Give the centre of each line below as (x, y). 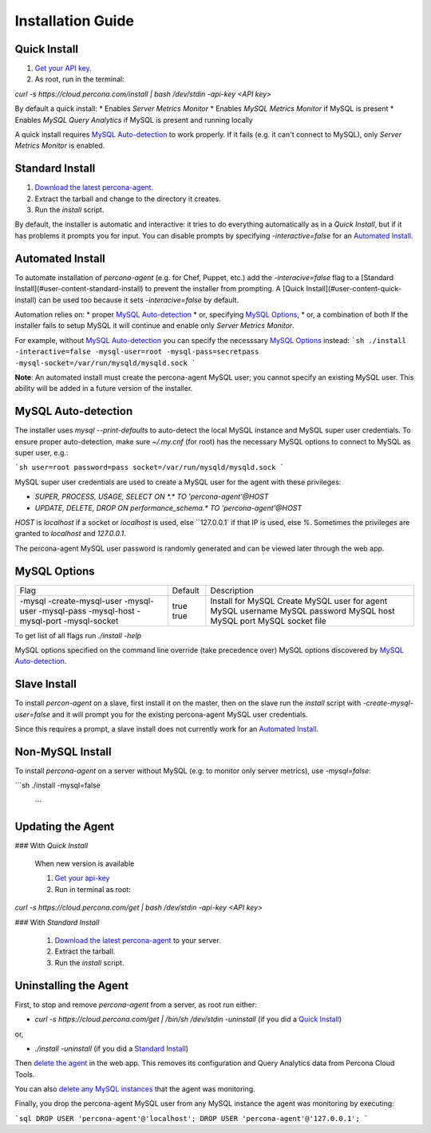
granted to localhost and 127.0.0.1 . (71, 534)
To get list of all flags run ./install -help (78, 635)
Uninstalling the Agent (72, 985)
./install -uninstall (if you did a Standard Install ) (112, 1048)
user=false (33, 714)
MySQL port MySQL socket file (268, 621)
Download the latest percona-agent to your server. (138, 941)
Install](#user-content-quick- (354, 289)
